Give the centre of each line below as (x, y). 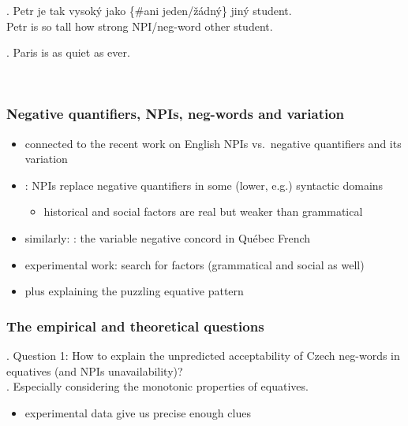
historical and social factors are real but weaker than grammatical (203, 211)
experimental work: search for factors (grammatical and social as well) (195, 264)
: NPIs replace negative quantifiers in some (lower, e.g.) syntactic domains (204, 185)
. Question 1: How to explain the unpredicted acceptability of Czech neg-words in (203, 355)
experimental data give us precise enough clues (138, 412)
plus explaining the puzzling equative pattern (134, 291)
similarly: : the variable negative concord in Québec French (168, 237)
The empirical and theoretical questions (135, 326)
